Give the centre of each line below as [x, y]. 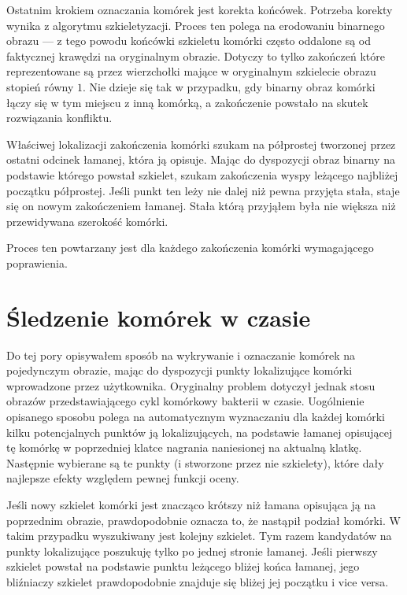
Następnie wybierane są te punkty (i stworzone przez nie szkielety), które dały [195, 462]
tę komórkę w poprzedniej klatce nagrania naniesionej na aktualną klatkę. [184, 447]
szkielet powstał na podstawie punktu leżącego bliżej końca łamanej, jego [183, 566]
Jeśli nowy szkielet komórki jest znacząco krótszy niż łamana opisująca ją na [191, 504]
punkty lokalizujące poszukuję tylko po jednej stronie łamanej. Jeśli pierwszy [192, 551]
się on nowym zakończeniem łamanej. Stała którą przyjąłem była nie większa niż [201, 206]
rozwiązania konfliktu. [59, 118]
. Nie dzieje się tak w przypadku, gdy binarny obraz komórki [229, 86]
